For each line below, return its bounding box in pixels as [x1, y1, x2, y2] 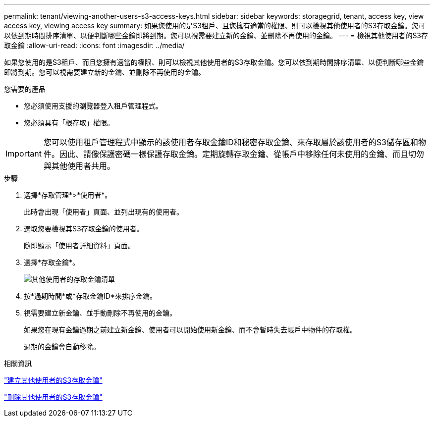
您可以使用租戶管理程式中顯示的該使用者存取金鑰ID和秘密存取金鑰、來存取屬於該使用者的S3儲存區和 [43, 137, 418, 147]
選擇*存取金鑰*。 [24, 258, 80, 266]
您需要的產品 [4, 85, 46, 93]
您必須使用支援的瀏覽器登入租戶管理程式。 [24, 102, 163, 110]
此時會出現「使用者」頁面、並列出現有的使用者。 [24, 208, 183, 216]
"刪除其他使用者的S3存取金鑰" [4, 393, 103, 401]
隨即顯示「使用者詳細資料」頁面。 [24, 241, 135, 250]
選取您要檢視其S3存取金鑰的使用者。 [24, 224, 144, 233]
